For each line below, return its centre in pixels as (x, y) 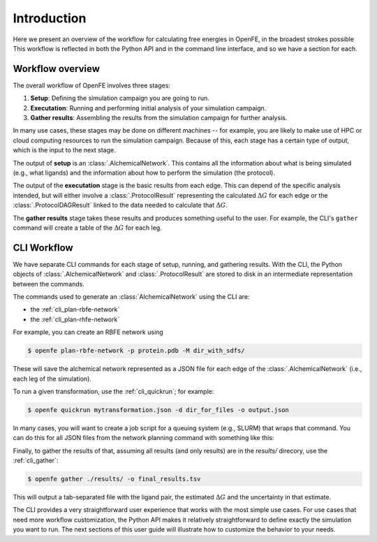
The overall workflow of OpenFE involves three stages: (92, 85)
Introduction (50, 18)
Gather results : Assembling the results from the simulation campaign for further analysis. (159, 118)
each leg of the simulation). (52, 379)
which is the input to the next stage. (65, 150)
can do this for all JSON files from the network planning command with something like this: (143, 438)
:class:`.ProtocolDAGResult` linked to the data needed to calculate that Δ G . (120, 205)
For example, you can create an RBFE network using (88, 332)
